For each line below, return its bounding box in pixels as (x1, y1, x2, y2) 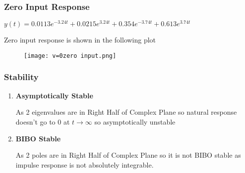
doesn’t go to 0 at (15, 116, 70, 127)
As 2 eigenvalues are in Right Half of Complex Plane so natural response (15, 107, 237, 117)
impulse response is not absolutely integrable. (15, 159, 154, 170)
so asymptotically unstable (94, 116, 176, 127)
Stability (4, 71, 39, 83)
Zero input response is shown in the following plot (4, 35, 156, 45)
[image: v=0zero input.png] (24, 52, 117, 59)
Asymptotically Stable (15, 90, 93, 100)
